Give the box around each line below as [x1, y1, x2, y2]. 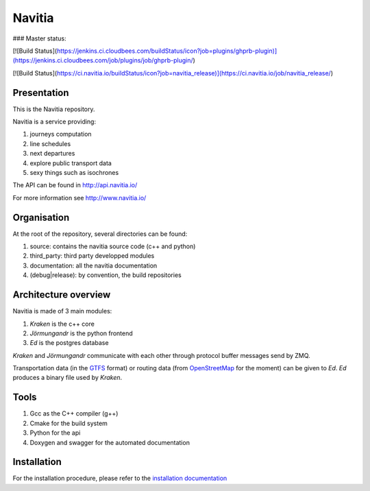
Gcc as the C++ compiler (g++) [29, 409, 119, 418]
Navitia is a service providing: [12, 117, 96, 126]
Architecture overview [12, 289, 111, 301]
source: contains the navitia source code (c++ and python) [29, 242, 196, 250]
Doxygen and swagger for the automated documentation [29, 438, 190, 446]
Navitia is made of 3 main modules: [12, 307, 112, 315]
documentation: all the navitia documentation [29, 261, 158, 270]
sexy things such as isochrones [29, 168, 119, 176]
